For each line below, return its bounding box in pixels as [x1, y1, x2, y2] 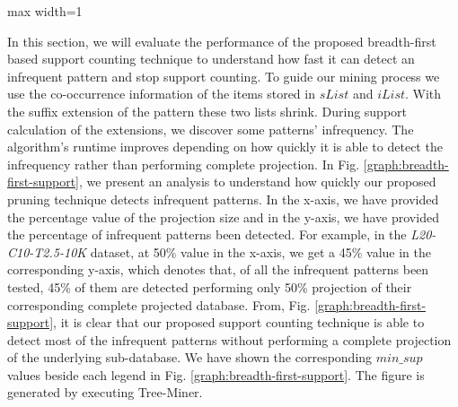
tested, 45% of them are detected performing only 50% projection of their [7, 277, 412, 296]
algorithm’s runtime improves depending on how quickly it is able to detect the [7, 137, 443, 156]
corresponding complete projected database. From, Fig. [7, 295, 311, 314]
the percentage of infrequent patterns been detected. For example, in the [7, 225, 407, 244]
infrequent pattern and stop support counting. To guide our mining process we [7, 66, 440, 85]
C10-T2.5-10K [7, 242, 87, 261]
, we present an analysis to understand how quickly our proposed [78, 172, 436, 191]
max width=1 [7, 2, 83, 20]
